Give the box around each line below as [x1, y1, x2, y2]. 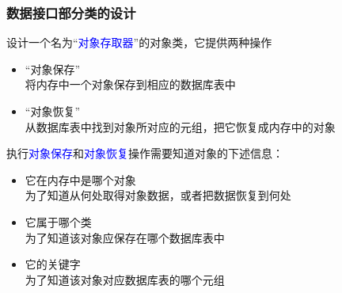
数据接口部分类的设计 [6, 2, 136, 22]
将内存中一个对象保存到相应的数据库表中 [25, 76, 236, 93]
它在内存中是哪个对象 [25, 171, 136, 188]
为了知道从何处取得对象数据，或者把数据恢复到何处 [25, 187, 291, 204]
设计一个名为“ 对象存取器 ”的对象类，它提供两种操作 [6, 34, 272, 51]
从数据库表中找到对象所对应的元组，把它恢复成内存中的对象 [25, 118, 336, 135]
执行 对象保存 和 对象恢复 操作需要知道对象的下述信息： [6, 145, 283, 162]
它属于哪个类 [25, 213, 92, 230]
